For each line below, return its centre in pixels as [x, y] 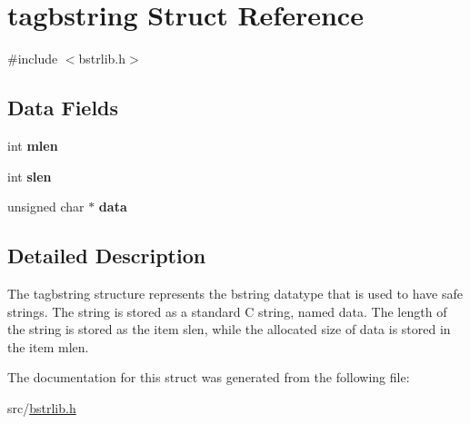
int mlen [33, 145]
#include [33, 59]
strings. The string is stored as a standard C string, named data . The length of [227, 311]
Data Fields [63, 108]
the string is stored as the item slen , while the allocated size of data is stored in [229, 329]
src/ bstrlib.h [42, 407]
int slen [30, 176]
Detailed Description [107, 256]
